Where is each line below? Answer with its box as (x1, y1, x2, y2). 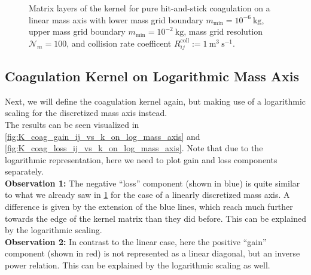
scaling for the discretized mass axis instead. (5, 106, 167, 119)
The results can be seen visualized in (5, 118, 139, 130)
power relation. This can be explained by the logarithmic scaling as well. (5, 259, 270, 271)
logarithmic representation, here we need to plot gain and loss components (5, 153, 278, 166)
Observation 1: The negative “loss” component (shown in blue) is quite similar (5, 176, 300, 189)
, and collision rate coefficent (66, 36, 172, 49)
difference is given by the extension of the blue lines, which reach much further (5, 200, 293, 213)
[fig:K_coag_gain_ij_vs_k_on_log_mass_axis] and (5, 130, 200, 142)
